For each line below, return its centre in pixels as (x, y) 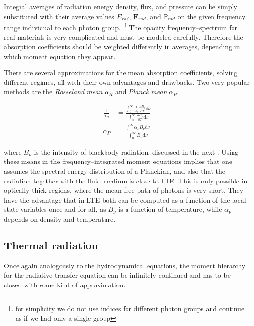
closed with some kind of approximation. (65, 285)
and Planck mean (141, 92)
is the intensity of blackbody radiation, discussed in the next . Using (136, 152)
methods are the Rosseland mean (53, 92)
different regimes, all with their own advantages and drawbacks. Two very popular (127, 82)
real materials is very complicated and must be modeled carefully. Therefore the (124, 37)
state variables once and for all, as (55, 209)
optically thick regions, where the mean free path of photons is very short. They (124, 190)
